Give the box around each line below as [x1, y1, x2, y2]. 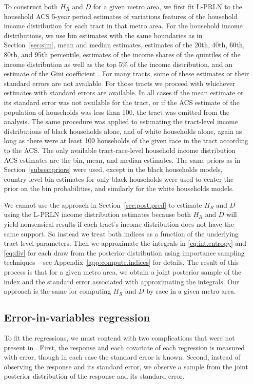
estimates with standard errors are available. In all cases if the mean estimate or [4, 87, 244, 98]
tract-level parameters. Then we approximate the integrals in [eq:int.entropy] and [4, 238, 247, 248]
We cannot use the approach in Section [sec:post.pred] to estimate [4, 199, 202, 210]
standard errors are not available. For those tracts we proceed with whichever [4, 78, 235, 88]
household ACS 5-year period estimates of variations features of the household [4, 11, 237, 21]
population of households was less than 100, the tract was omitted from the [4, 107, 230, 117]
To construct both [4, 1, 58, 11]
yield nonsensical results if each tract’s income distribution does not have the [4, 219, 234, 229]
